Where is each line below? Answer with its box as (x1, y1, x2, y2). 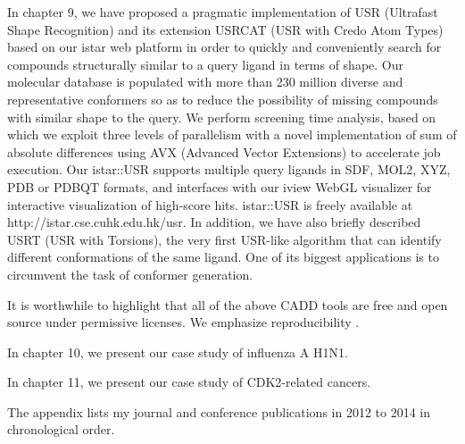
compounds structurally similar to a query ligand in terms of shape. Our (7, 54, 403, 73)
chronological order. (7, 420, 115, 439)
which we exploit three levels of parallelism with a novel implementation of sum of (7, 125, 457, 144)
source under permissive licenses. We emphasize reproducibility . (7, 313, 360, 331)
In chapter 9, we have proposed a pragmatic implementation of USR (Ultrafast (7, 3, 438, 21)
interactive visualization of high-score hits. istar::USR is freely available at (7, 195, 413, 214)
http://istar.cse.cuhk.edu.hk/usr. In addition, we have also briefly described (7, 213, 421, 231)
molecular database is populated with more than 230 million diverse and (7, 72, 403, 91)
